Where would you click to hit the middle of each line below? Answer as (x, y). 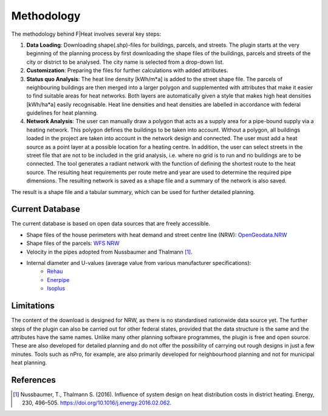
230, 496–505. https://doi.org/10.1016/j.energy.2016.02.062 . (97, 403)
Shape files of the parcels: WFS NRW (73, 243)
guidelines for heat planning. (62, 113)
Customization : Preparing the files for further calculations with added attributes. (127, 70)
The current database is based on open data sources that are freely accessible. (111, 224)
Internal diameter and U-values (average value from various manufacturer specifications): (139, 263)
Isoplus (56, 289)
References (33, 380)
